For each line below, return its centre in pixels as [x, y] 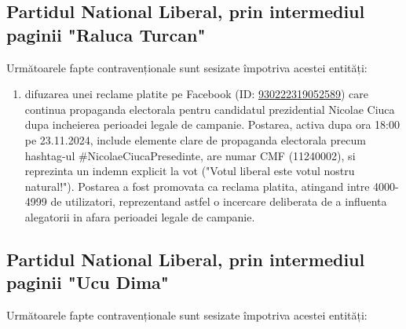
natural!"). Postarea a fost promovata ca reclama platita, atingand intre [197, 186]
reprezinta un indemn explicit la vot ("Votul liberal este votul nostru [190, 171]
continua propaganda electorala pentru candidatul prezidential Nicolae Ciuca [210, 109]
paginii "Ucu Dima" [88, 282]
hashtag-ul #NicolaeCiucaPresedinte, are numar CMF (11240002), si [190, 155]
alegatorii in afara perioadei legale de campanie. [140, 216]
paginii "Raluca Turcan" [106, 34]
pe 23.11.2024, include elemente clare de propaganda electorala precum [195, 139]
